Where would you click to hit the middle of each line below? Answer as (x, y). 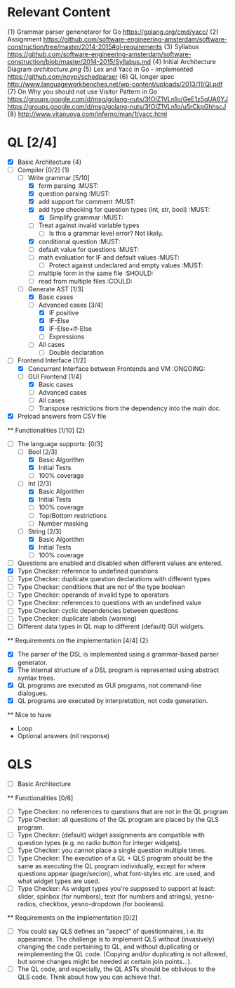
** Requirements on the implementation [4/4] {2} (78, 640)
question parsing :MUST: (74, 194)
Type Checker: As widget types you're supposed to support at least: (116, 888)
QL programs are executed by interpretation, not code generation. (113, 700)
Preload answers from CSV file (62, 416)
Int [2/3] (40, 483)
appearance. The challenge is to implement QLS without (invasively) (116, 939)
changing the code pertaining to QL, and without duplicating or (108, 946)
